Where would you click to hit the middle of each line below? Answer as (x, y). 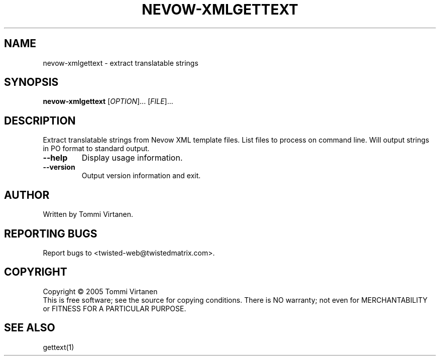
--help (55, 158)
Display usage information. (132, 158)
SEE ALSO (30, 328)
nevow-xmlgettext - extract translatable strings (121, 63)
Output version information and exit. (141, 176)
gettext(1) (59, 347)
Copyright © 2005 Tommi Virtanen (100, 291)
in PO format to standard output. (96, 149)
